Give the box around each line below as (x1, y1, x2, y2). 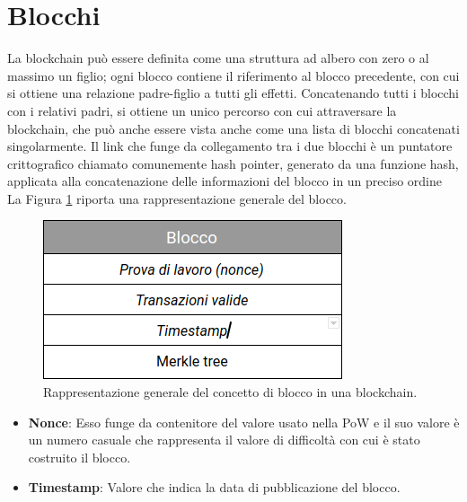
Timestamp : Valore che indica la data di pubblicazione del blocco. (28, 478, 401, 497)
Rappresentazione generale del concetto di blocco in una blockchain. (43, 383, 418, 401)
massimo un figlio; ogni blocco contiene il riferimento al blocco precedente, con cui (7, 66, 460, 84)
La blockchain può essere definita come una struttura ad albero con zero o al (7, 48, 429, 67)
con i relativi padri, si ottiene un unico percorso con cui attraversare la (7, 101, 397, 119)
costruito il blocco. (28, 447, 131, 466)
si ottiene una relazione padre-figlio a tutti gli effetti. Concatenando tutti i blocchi (7, 84, 460, 102)
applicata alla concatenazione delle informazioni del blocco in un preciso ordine (7, 172, 442, 190)
